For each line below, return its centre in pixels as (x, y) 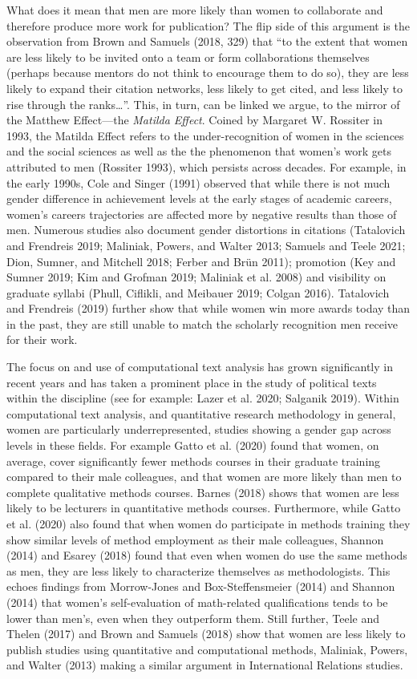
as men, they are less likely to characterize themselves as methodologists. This (198, 570)
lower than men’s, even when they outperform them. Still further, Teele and (193, 618)
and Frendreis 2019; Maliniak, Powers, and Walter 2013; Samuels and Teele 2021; (206, 245)
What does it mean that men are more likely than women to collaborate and (195, 10)
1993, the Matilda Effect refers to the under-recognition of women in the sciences (205, 135)
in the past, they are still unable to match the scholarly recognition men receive (202, 323)
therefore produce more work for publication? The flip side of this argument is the (208, 25)
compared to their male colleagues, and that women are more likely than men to (204, 477)
